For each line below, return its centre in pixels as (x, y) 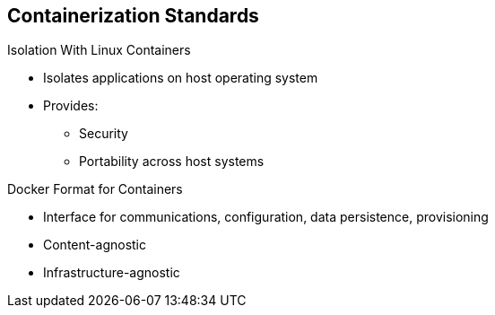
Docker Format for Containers (95, 189)
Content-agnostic (95, 245)
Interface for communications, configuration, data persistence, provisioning (266, 217)
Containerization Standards (133, 16)
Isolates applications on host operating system (181, 78)
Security (104, 134)
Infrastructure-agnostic (112, 273)
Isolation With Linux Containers (99, 50)
